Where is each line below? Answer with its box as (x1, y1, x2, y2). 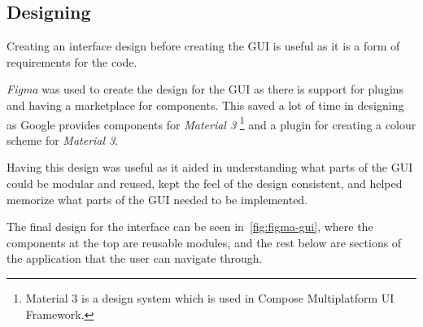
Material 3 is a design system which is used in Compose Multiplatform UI (25, 289, 395, 306)
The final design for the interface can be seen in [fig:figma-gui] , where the (7, 218, 373, 235)
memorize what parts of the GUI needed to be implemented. (7, 190, 308, 207)
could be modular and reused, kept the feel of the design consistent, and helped (7, 175, 403, 192)
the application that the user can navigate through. (7, 250, 263, 267)
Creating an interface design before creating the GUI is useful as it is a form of (7, 37, 400, 54)
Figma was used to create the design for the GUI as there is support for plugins (7, 81, 404, 98)
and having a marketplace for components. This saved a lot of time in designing (7, 96, 404, 113)
